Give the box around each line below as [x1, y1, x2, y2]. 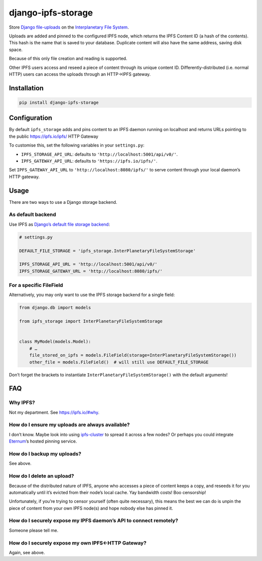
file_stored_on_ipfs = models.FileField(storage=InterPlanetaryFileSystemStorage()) [29, 352, 237, 358]
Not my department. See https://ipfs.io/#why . [9, 409, 99, 415]
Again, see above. [9, 549, 45, 555]
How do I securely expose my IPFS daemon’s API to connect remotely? [9, 517, 179, 524]
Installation [9, 84, 44, 92]
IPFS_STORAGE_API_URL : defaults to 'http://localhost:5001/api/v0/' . [21, 151, 178, 157]
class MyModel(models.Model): [19, 339, 91, 345]
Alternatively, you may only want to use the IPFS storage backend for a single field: [9, 292, 175, 298]
